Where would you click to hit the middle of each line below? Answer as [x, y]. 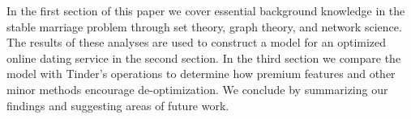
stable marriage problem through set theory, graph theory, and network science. [204, 26]
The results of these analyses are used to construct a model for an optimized [197, 42]
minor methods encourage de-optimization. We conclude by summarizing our [197, 89]
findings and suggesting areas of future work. [118, 105]
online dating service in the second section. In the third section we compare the [204, 57]
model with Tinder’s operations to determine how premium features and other [201, 74]
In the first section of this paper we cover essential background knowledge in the [206, 10]
